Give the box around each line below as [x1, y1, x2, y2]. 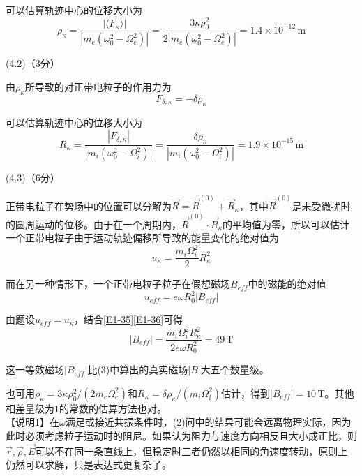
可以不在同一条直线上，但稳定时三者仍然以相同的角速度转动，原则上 [35, 443, 348, 458]
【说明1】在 [6, 415, 59, 429]
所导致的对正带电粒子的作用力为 [24, 79, 172, 94]
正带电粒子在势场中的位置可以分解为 [6, 198, 172, 213]
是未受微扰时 [292, 198, 351, 213]
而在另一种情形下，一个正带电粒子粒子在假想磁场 [6, 276, 230, 291]
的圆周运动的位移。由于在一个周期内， [6, 216, 181, 231]
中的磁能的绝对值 [248, 276, 326, 291]
